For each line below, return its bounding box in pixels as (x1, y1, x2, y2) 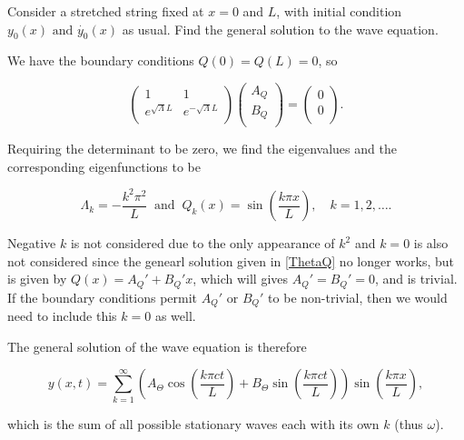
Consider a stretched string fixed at (7, 2, 204, 20)
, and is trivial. (374, 269, 458, 288)
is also (413, 234, 449, 253)
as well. (154, 306, 196, 325)
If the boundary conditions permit (7, 287, 198, 306)
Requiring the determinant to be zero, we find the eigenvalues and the (7, 139, 397, 158)
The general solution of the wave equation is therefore (7, 336, 307, 355)
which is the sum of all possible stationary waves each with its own (7, 414, 380, 433)
